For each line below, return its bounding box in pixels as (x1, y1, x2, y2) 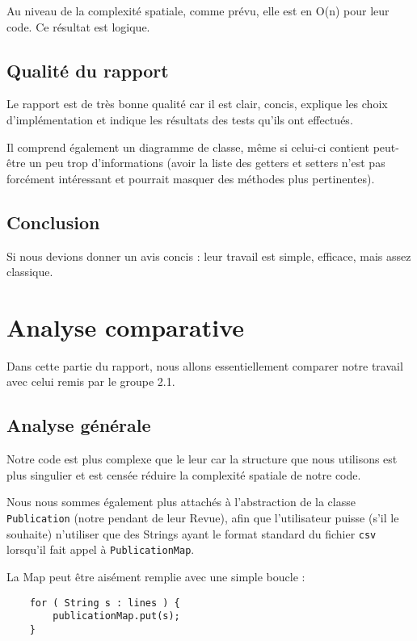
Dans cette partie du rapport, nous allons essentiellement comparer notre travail (6, 357, 403, 374)
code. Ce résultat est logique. (6, 18, 150, 35)
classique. (6, 263, 53, 280)
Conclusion (6, 209, 100, 234)
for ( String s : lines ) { (29, 597, 180, 609)
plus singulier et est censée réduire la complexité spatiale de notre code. (6, 466, 361, 483)
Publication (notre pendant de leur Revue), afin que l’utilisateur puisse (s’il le (6, 509, 399, 526)
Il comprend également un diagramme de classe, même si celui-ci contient (6, 138, 369, 155)
